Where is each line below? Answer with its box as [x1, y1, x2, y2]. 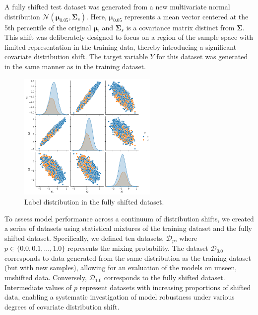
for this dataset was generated [156, 51, 248, 62]
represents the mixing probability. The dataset [67, 243, 208, 253]
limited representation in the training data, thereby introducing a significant [4, 41, 237, 52]
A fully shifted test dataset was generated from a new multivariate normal [4, 1, 230, 11]
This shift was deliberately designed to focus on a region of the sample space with [4, 32, 254, 42]
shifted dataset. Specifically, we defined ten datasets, [4, 232, 164, 243]
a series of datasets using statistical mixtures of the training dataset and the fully [4, 223, 252, 233]
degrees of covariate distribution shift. [4, 301, 120, 312]
